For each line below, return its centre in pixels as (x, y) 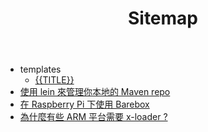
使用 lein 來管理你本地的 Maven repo (95, 92)
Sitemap (163, 18)
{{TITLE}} (54, 80)
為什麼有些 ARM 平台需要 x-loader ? (93, 117)
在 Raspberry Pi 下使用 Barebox (84, 104)
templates (40, 69)
